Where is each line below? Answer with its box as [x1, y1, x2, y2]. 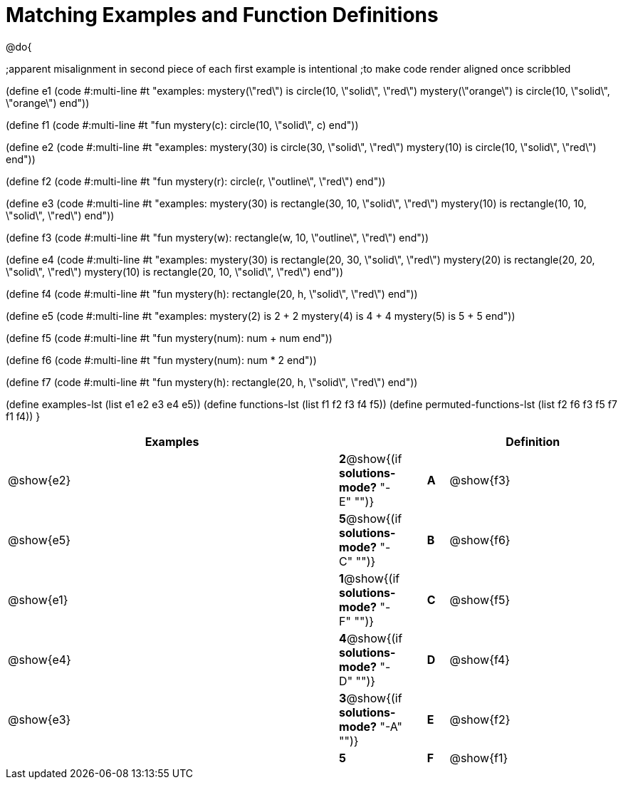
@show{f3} [449, 472, 511, 487]
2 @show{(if [339, 451, 402, 466]
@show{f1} [449, 750, 508, 765]
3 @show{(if [339, 690, 402, 705]
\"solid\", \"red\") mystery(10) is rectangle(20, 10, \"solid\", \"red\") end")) [6, 265, 343, 278]
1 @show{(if [339, 571, 400, 586]
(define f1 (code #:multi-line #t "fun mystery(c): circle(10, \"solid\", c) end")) [6, 118, 359, 131]
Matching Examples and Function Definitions [6, 3, 439, 27]
